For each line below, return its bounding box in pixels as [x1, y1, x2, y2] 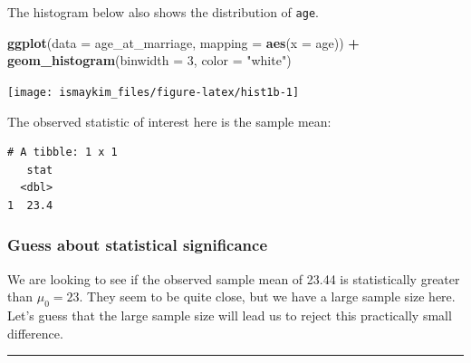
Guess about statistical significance [7, 234, 268, 256]
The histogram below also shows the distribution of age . [7, 3, 319, 21]
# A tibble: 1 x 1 [7, 146, 118, 159]
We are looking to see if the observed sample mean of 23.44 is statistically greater [7, 269, 460, 288]
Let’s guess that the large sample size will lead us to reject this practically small [7, 306, 452, 325]
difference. [7, 323, 63, 342]
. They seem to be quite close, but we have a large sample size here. [79, 287, 456, 306]
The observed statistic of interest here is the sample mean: [7, 111, 332, 130]
